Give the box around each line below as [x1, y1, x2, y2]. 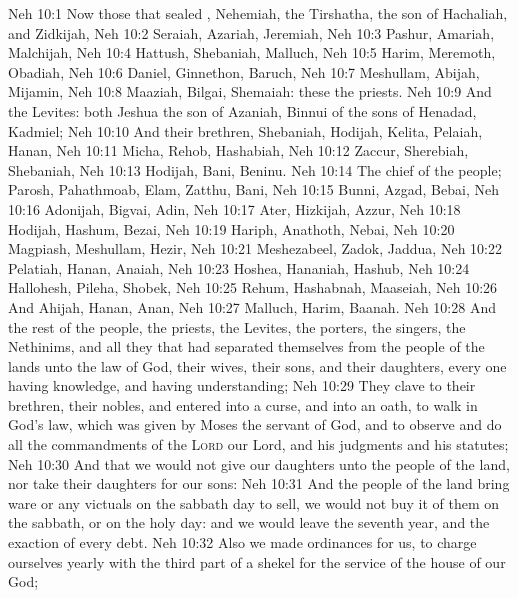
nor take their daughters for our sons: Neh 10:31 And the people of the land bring [8, 473, 510, 494]
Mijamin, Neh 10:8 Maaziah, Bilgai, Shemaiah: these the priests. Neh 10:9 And [8, 81, 492, 102]
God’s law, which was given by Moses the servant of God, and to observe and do [8, 414, 502, 435]
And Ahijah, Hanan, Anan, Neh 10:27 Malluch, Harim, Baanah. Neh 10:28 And [8, 296, 496, 317]
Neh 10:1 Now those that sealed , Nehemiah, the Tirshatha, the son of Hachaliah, [8, 3, 508, 23]
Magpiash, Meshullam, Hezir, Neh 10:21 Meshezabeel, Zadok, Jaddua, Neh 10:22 [8, 238, 502, 259]
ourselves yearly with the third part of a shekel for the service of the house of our [8, 551, 506, 572]
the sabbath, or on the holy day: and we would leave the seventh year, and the [8, 512, 490, 533]
